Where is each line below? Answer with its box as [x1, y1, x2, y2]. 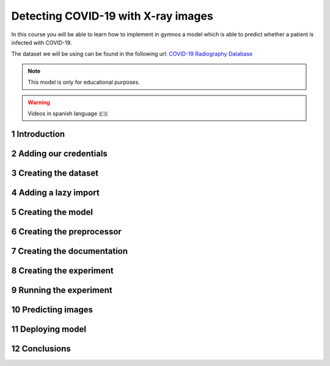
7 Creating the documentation [11, 245, 128, 256]
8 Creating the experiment [11, 265, 114, 275]
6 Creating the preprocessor [11, 226, 122, 237]
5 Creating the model [11, 207, 94, 217]
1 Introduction [11, 129, 65, 139]
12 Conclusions [11, 343, 71, 354]
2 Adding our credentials [11, 148, 108, 159]
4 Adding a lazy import [11, 187, 100, 198]
